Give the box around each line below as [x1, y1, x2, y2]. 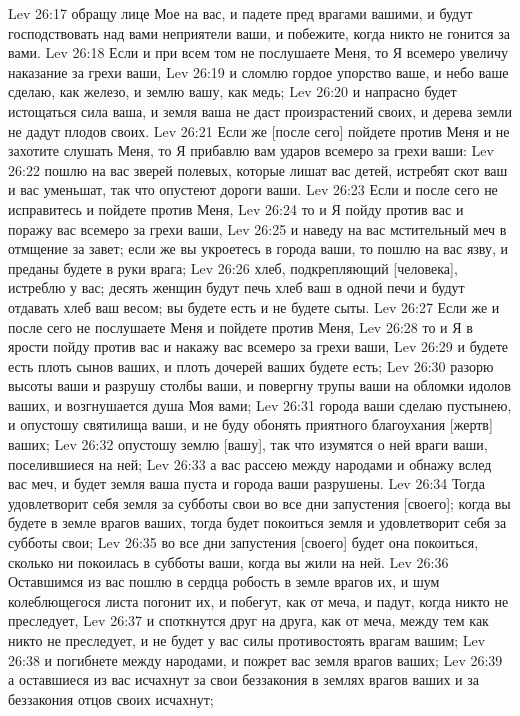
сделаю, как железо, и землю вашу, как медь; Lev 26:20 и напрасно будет [8, 81, 457, 102]
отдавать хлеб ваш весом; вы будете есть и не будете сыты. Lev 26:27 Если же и [8, 296, 500, 317]
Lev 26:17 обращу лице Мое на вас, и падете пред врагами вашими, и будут [8, 3, 473, 23]
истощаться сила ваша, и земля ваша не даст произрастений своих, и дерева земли [8, 100, 512, 121]
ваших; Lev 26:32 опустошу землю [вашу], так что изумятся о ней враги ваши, [8, 434, 488, 455]
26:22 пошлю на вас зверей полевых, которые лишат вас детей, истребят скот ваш [8, 159, 508, 180]
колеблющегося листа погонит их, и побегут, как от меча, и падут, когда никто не [8, 590, 509, 611]
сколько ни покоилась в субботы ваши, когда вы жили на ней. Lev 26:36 [8, 551, 449, 572]
